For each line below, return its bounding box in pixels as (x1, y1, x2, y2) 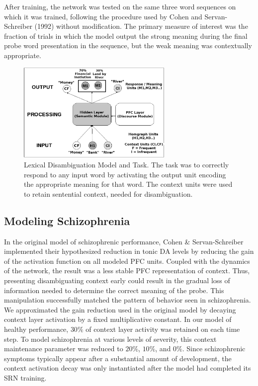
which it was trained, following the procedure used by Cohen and (4, 11, 202, 21)
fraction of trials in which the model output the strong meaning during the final (4, 30, 248, 41)
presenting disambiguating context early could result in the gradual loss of (4, 275, 230, 285)
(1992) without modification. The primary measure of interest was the (34, 21, 248, 31)
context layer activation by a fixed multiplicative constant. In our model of (4, 314, 232, 324)
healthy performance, (4, 323, 69, 334)
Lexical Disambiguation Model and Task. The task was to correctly (24, 159, 229, 170)
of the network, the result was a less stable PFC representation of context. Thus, (4, 265, 250, 276)
